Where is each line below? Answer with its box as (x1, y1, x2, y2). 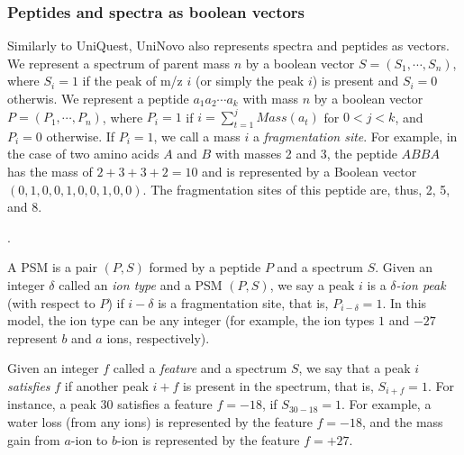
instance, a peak (7, 395, 96, 414)
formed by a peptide (149, 258, 261, 277)
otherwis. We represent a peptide (7, 89, 189, 107)
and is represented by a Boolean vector (202, 162, 417, 181)
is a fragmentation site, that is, (158, 293, 329, 312)
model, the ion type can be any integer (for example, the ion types (7, 311, 375, 330)
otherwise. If (46, 126, 115, 145)
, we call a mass (153, 126, 241, 145)
